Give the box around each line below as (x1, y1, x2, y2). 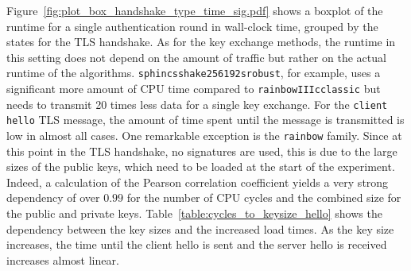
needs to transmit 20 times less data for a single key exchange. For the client (6, 95, 388, 112)
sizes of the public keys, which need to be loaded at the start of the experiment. (6, 158, 395, 175)
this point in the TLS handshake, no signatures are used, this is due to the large (6, 142, 397, 159)
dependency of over (6, 189, 100, 206)
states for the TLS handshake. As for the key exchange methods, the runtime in (6, 33, 396, 50)
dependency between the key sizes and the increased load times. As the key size (6, 220, 394, 237)
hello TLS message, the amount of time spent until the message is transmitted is (6, 111, 405, 128)
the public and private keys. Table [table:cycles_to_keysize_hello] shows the (6, 205, 382, 222)
